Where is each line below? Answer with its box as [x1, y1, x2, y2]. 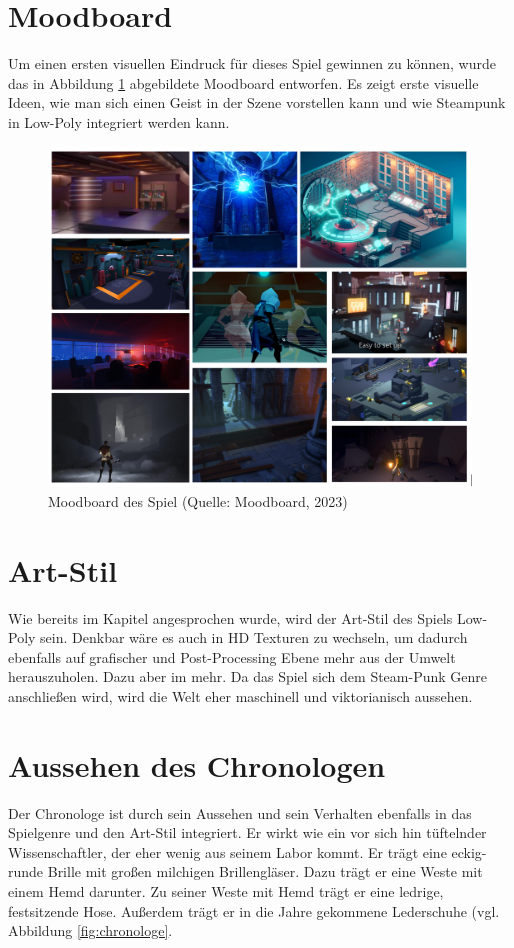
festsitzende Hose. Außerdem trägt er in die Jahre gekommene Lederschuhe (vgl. [8, 900, 500, 921]
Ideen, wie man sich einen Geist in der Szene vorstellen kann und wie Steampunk [8, 92, 506, 113]
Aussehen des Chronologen [8, 744, 386, 785]
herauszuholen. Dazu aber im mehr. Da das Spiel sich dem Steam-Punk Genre [8, 666, 488, 687]
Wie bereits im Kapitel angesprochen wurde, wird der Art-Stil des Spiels [8, 607, 453, 628]
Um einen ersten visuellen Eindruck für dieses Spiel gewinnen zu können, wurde [8, 53, 496, 74]
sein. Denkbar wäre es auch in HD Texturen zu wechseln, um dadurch [40, 627, 468, 648]
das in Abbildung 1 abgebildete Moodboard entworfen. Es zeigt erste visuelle [8, 72, 479, 93]
